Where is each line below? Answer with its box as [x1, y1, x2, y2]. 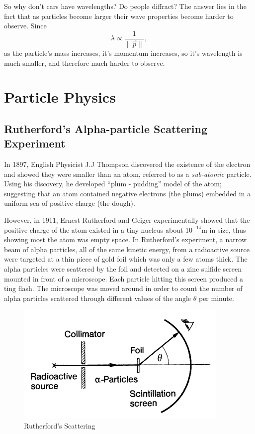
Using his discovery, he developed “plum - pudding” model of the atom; [4, 178, 222, 189]
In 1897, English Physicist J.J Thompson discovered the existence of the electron [4, 159, 251, 169]
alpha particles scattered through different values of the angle [4, 292, 191, 303]
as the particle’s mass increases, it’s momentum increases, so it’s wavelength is [4, 47, 243, 58]
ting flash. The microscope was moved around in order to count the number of [4, 283, 243, 293]
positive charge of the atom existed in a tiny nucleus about [4, 224, 183, 235]
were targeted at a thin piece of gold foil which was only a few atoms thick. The [4, 254, 248, 264]
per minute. [198, 292, 234, 303]
